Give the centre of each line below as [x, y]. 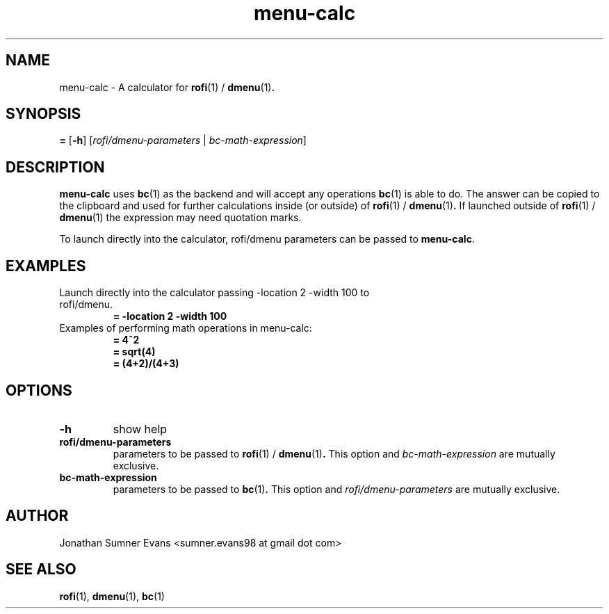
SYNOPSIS [43, 114]
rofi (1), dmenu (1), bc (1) [112, 596]
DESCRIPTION [55, 167]
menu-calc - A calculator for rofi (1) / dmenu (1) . [167, 87]
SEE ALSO [41, 569]
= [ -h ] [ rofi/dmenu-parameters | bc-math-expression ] [183, 140]
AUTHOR [37, 516]
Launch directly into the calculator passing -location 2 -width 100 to [214, 293]
